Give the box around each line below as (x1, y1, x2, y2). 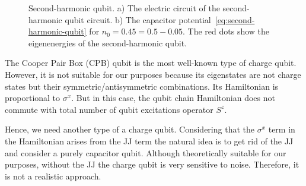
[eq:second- (215, 13, 255, 26)
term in (268, 123, 295, 135)
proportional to (5, 92, 60, 104)
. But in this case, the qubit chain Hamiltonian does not (71, 92, 275, 104)
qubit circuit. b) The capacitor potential (65, 13, 211, 26)
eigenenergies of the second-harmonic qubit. (28, 36, 187, 49)
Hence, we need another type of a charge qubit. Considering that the (5, 123, 254, 135)
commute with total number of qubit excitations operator (5, 103, 213, 115)
